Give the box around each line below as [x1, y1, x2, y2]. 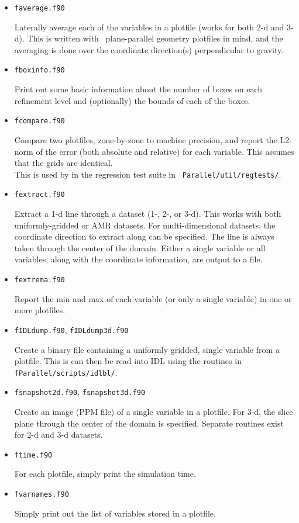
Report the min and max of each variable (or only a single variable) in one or [14, 292, 292, 304]
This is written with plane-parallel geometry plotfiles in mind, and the [27, 32, 283, 44]
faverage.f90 [14, 4, 65, 12]
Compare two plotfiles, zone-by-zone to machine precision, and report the [14, 133, 277, 146]
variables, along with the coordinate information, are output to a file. [14, 253, 263, 265]
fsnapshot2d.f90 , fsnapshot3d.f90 [14, 386, 146, 398]
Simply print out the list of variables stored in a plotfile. [14, 507, 216, 519]
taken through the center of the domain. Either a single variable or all [14, 241, 266, 254]
